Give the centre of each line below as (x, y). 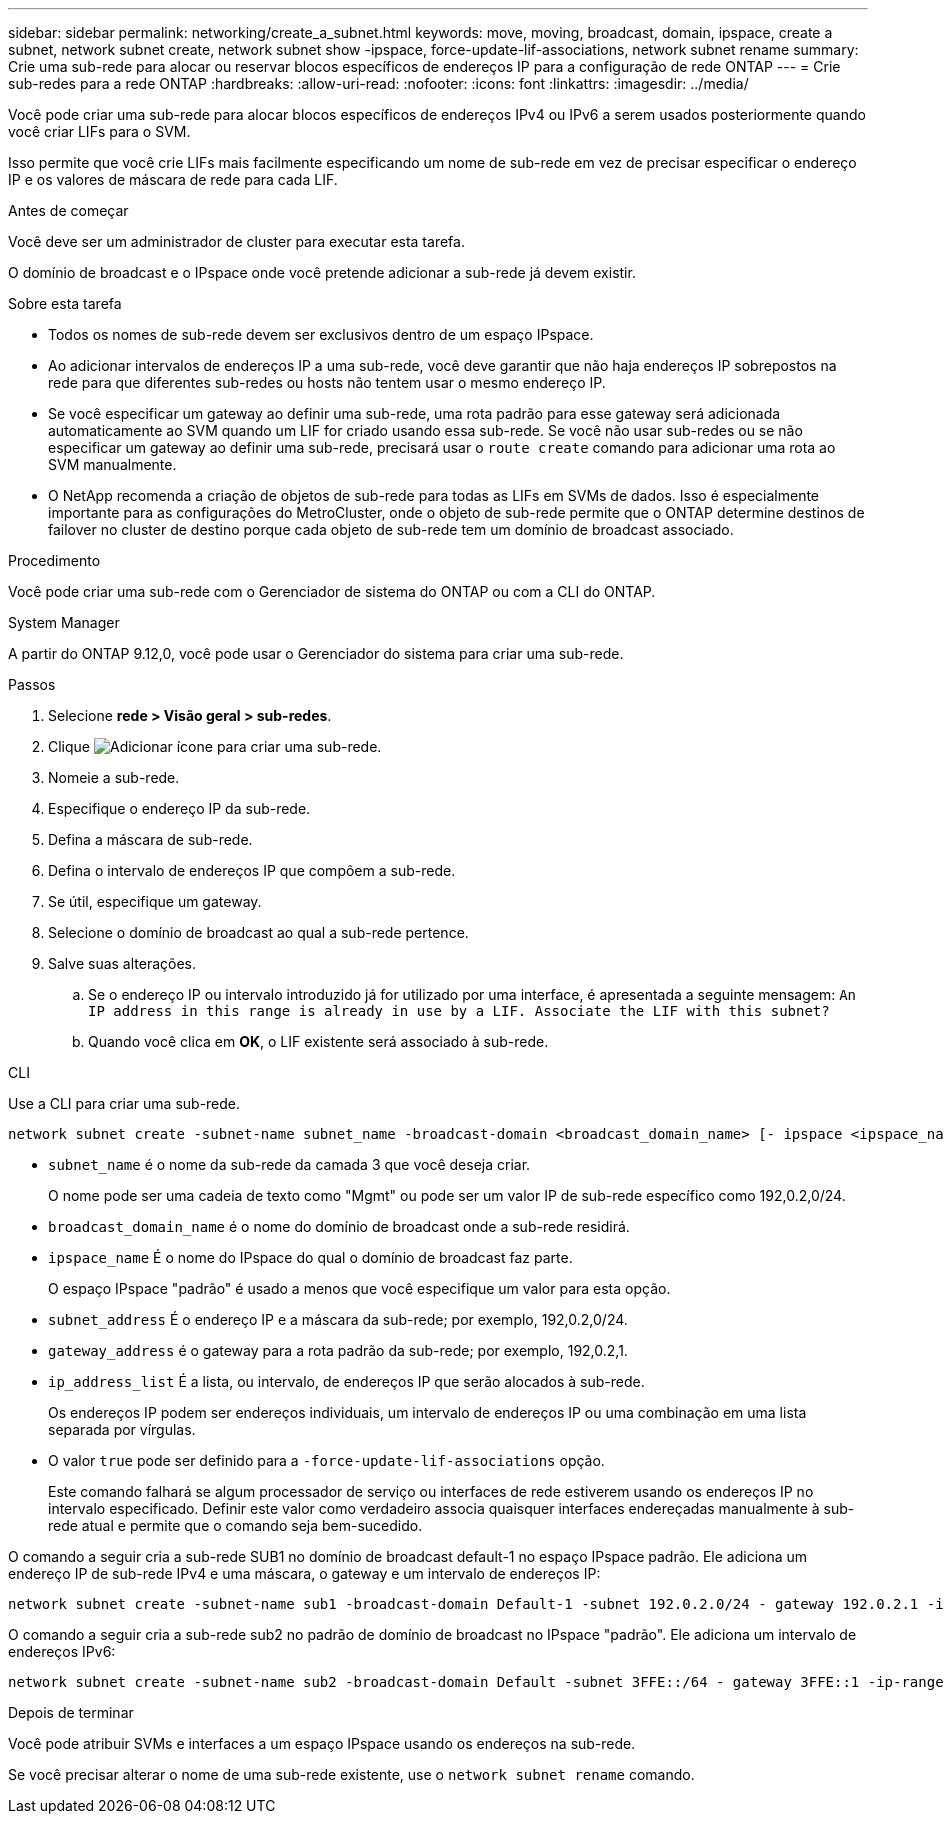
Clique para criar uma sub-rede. (215, 746)
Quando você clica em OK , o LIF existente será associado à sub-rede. (318, 1041)
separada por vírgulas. (122, 1429)
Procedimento (54, 560)
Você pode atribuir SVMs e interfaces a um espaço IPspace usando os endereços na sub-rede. (322, 1743)
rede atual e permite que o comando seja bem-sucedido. (235, 1525)
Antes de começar (68, 210)
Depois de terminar (71, 1712)
